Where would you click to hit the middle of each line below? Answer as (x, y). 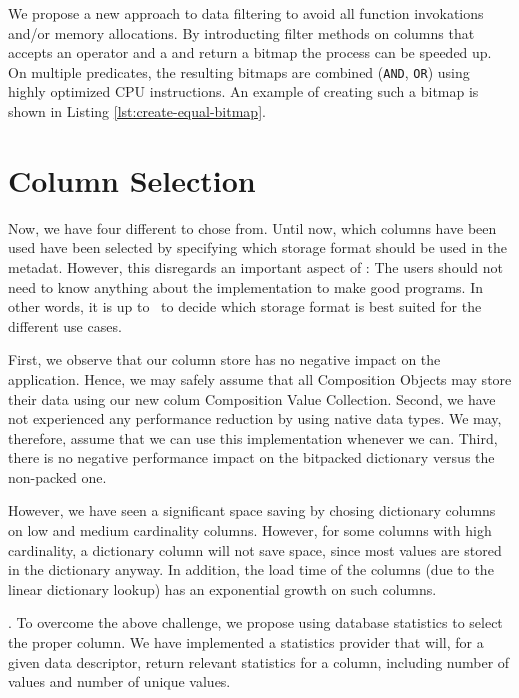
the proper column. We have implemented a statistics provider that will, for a (246, 642)
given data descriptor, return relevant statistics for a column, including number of (259, 661)
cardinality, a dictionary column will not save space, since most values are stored (255, 549)
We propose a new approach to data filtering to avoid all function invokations (246, 13)
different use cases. (65, 325)
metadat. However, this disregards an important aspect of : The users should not (255, 266)
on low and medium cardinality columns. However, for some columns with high (250, 530)
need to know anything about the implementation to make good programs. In (246, 286)
